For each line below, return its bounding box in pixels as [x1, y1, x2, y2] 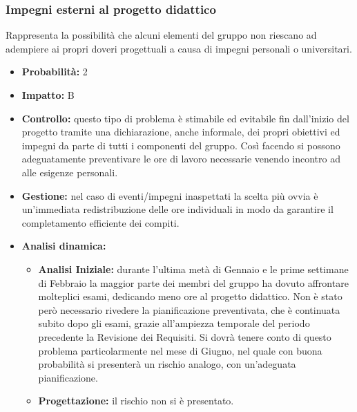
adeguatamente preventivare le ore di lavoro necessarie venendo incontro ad [21, 151, 340, 166]
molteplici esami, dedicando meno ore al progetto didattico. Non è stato [38, 289, 342, 303]
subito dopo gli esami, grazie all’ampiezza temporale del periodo [38, 316, 310, 330]
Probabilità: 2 [21, 64, 88, 79]
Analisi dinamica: [21, 238, 106, 253]
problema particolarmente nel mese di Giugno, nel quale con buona [38, 343, 322, 357]
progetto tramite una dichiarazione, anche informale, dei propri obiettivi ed [21, 124, 340, 139]
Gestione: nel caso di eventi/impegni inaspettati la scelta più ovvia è [21, 188, 318, 203]
